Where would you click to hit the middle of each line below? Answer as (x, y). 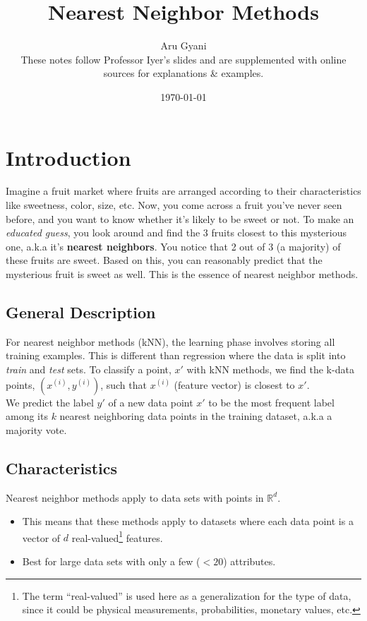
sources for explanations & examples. (183, 73)
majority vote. (36, 429)
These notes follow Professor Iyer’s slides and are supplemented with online (183, 59)
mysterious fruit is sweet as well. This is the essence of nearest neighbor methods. (182, 274)
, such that (124, 384)
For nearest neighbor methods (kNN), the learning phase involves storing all (170, 341)
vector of (41, 537)
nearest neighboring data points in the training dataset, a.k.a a (196, 416)
